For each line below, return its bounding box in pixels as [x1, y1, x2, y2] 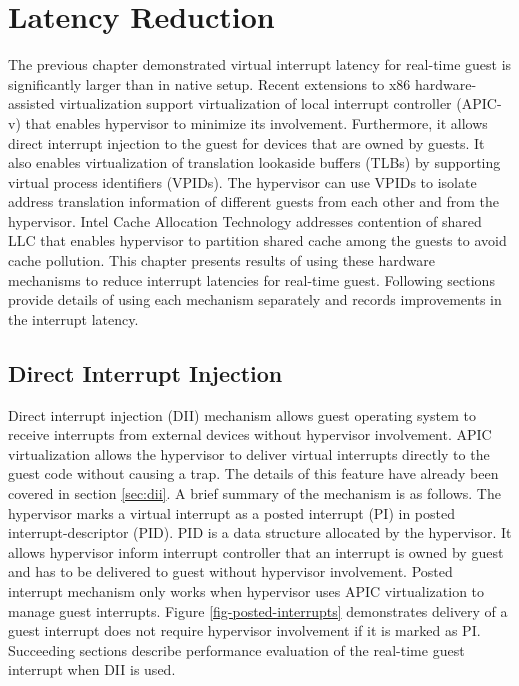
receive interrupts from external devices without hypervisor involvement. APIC [8, 424, 492, 445]
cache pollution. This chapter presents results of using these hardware [8, 250, 435, 271]
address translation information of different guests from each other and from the [8, 191, 500, 212]
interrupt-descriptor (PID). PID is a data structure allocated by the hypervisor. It [8, 522, 512, 543]
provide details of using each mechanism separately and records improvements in [8, 289, 502, 310]
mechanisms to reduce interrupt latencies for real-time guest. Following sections [8, 269, 495, 290]
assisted [8, 93, 55, 114]
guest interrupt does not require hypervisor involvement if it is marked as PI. [8, 620, 481, 641]
